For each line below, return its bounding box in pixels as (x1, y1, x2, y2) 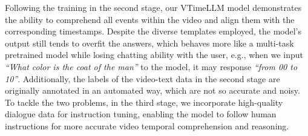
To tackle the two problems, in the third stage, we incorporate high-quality (5, 96, 283, 108)
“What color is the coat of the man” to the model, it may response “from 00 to (5, 60, 298, 73)
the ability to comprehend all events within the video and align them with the (5, 13, 295, 25)
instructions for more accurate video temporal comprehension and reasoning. (5, 119, 289, 132)
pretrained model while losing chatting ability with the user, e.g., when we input (5, 48, 304, 61)
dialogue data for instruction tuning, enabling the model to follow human (5, 108, 277, 120)
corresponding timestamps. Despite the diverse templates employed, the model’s (5, 25, 302, 37)
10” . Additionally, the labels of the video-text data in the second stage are (5, 72, 280, 85)
